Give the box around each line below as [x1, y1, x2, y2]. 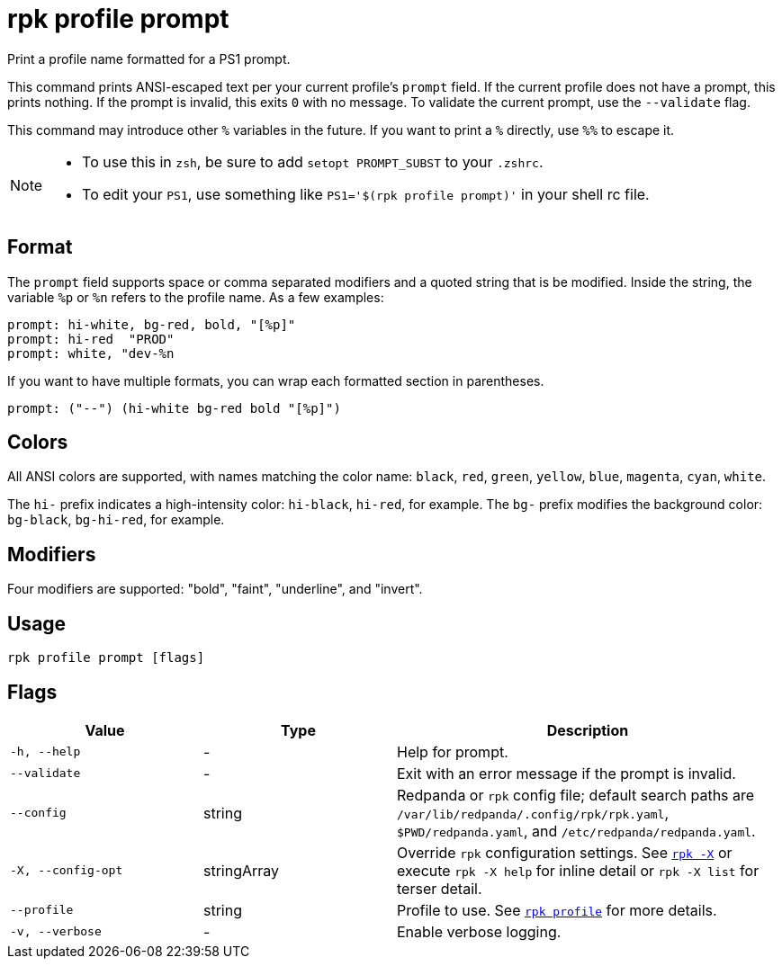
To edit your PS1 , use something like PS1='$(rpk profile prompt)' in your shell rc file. [82, 184, 650, 203]
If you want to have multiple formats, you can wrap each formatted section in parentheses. [7, 372, 544, 389]
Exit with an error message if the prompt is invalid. [397, 764, 736, 783]
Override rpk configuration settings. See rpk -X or [397, 843, 733, 862]
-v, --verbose [10, 925, 102, 939]
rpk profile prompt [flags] [7, 650, 205, 666]
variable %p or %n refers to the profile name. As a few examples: [7, 289, 384, 305]
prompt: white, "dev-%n [7, 345, 175, 361]
